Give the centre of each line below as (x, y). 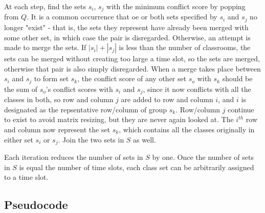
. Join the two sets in (91, 139)
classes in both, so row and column (59, 99)
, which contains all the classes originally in (187, 129)
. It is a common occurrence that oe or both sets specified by (122, 17)
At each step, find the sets (45, 6)
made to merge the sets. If (45, 47)
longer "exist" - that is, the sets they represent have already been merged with (126, 27)
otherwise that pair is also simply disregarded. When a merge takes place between (132, 68)
